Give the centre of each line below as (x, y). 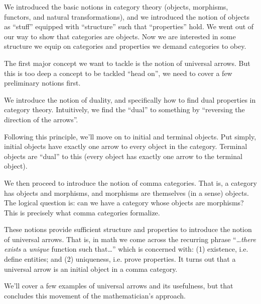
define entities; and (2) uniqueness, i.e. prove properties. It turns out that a (120, 259)
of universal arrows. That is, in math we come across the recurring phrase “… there (130, 239)
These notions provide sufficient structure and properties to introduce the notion (128, 229)
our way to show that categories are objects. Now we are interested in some (120, 36)
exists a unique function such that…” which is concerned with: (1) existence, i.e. (126, 249)
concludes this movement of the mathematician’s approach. (95, 295)
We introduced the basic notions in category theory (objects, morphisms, (116, 7)
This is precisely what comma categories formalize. (82, 212)
